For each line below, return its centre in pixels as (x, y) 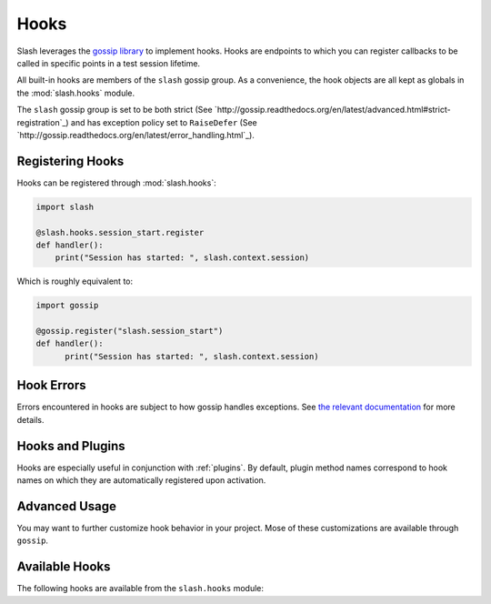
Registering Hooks (70, 161)
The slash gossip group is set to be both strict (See (115, 110)
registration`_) (43, 122)
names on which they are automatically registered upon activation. (141, 480)
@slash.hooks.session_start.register (120, 232)
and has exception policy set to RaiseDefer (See (164, 122)
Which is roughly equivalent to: (75, 281)
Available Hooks (64, 567)
